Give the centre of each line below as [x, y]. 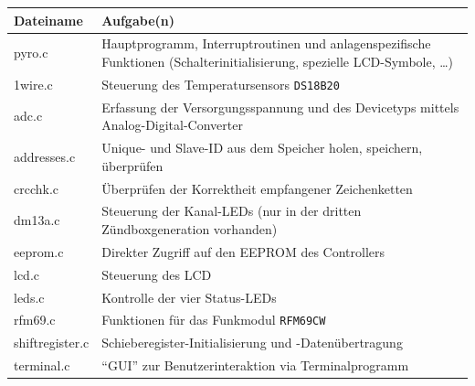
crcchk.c [37, 188]
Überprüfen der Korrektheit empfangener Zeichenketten [257, 188]
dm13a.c [37, 220]
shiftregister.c [52, 343]
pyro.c [31, 53]
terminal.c [42, 365]
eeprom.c [39, 251]
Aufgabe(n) [138, 20]
